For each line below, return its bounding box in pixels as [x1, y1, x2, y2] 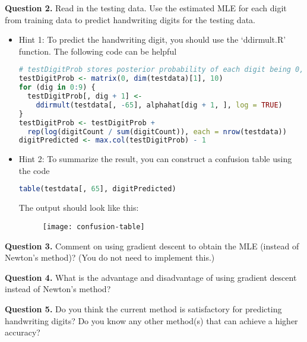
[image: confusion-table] [42, 222, 145, 231]
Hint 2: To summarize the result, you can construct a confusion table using [18, 153, 292, 165]
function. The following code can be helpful [18, 45, 177, 57]
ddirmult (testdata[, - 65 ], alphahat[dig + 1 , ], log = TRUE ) [36, 100, 283, 109]
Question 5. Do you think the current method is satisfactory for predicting [5, 302, 282, 315]
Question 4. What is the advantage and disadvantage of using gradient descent [5, 271, 297, 283]
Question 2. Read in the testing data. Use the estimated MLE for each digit [5, 2, 287, 14]
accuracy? [5, 326, 40, 338]
